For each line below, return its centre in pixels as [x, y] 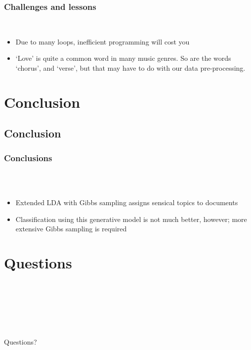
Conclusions [28, 157]
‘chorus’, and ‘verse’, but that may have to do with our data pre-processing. [130, 68]
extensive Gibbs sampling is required [71, 229]
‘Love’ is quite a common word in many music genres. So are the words [123, 58]
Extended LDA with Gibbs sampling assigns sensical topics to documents [127, 202]
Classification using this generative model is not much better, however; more [131, 219]
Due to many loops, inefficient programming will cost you [103, 41]
